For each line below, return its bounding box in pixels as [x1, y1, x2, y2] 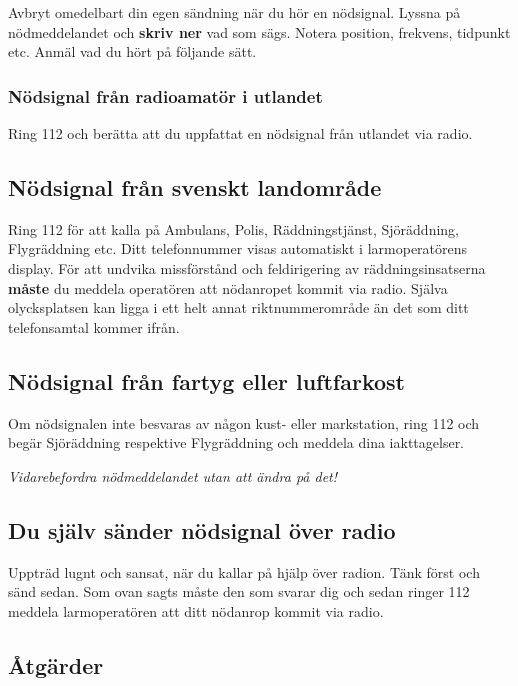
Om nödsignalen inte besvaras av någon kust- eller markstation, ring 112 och [8, 412, 480, 433]
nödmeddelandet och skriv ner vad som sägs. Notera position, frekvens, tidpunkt [8, 21, 511, 42]
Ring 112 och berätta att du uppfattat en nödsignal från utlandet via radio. [8, 123, 473, 143]
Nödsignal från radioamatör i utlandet [8, 83, 323, 108]
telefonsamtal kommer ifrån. [8, 316, 180, 337]
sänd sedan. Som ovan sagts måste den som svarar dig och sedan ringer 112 [8, 581, 470, 602]
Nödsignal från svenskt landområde [8, 171, 382, 202]
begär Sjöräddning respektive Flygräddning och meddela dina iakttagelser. [8, 432, 465, 453]
